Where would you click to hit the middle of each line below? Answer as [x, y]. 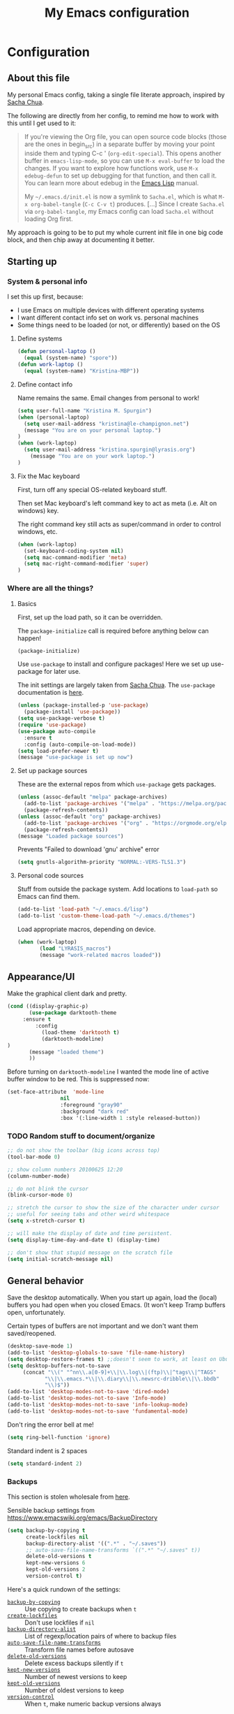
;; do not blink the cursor [48, 1189]
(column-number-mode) [39, 1176]
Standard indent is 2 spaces [47, 1450]
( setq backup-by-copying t [46, 1530]
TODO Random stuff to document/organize [81, 1136]
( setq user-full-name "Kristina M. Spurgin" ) [84, 410]
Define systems [40, 339]
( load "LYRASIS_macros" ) [75, 949]
